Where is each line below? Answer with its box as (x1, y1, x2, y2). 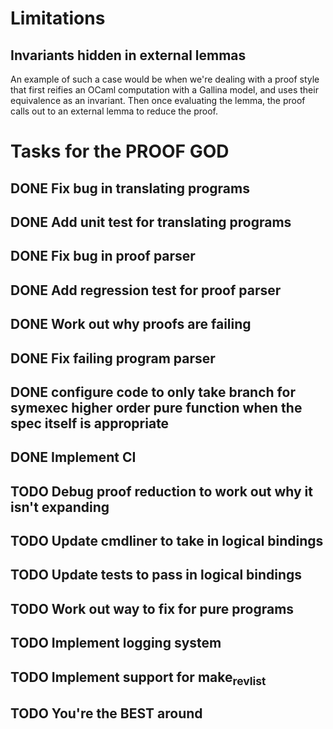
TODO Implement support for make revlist (10, 668, 267, 688)
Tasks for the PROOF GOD (10, 140, 230, 163)
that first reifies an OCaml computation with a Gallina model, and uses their (10, 84, 319, 96)
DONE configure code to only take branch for (10, 383, 296, 401)
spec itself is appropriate (10, 415, 170, 432)
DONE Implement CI (10, 449, 137, 466)
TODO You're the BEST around (10, 705, 203, 722)
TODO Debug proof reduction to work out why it (10, 483, 313, 500)
